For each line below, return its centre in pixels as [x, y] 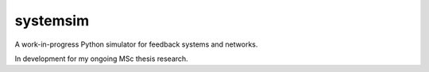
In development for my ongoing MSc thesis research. [101, 59]
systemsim [52, 21]
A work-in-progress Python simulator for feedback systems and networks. [136, 44]
